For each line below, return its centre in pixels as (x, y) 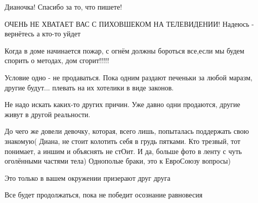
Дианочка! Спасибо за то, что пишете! (63, 7)
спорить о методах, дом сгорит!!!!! (57, 60)
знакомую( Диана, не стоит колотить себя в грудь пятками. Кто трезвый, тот (123, 141)
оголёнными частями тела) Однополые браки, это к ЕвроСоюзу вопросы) (118, 161)
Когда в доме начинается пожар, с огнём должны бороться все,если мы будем (124, 50)
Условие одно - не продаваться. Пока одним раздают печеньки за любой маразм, (128, 77)
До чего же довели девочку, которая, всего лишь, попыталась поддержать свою (127, 131)
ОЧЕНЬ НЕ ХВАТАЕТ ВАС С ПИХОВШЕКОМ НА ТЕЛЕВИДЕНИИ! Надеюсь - (129, 23)
